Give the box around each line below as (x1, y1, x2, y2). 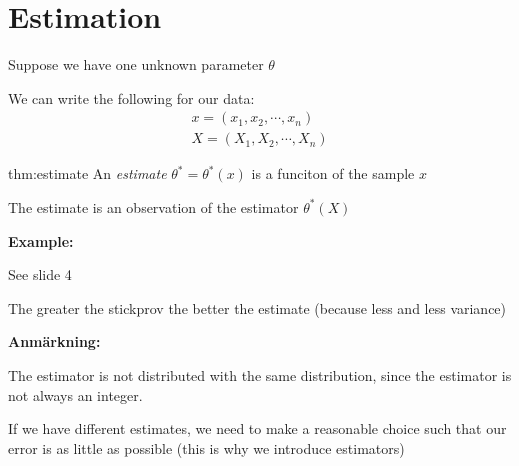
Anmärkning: (8, 331, 101, 352)
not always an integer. (8, 384, 143, 405)
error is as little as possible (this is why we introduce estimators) (8, 437, 405, 458)
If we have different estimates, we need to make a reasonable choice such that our (8, 418, 507, 439)
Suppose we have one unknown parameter (8, 54, 264, 75)
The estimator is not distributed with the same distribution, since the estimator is (8, 364, 512, 385)
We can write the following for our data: (8, 87, 255, 108)
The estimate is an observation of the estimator (8, 196, 299, 217)
